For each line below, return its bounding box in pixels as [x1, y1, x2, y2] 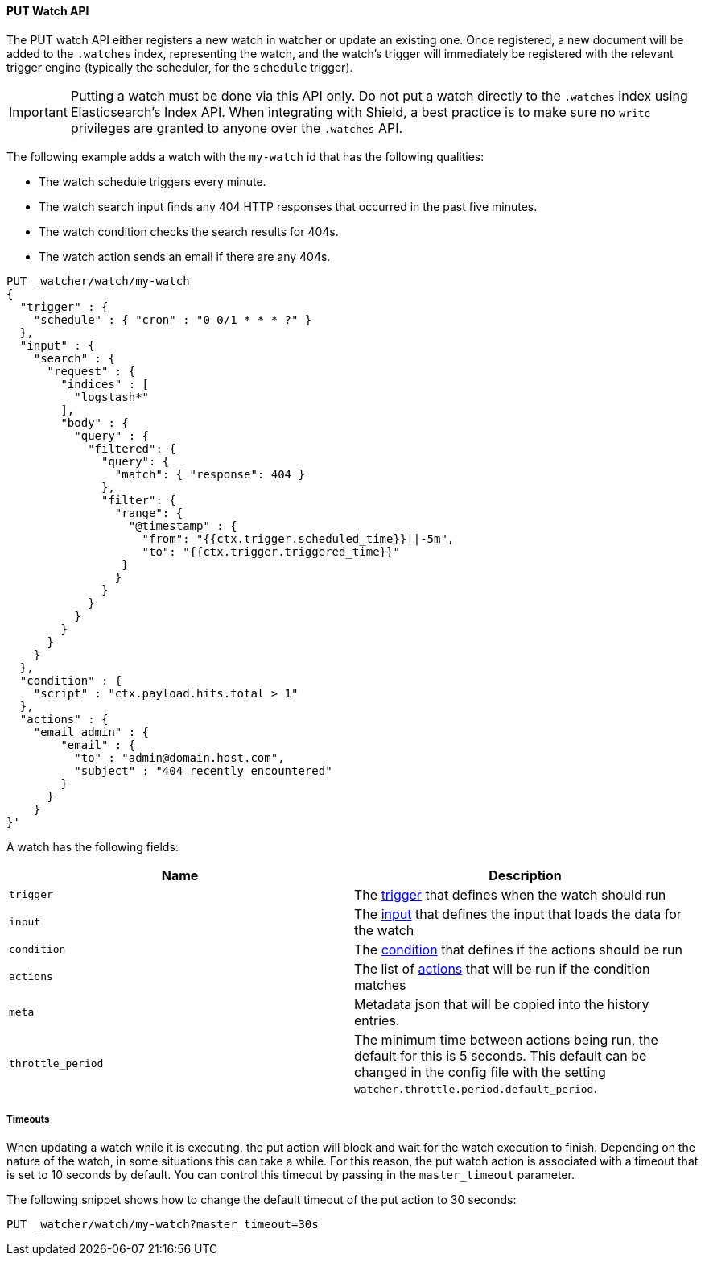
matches [354, 976, 406, 993]
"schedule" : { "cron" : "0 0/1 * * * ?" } [33, 312, 312, 326]
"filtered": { [88, 441, 176, 455]
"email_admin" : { [33, 725, 150, 739]
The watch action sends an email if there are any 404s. [39, 249, 331, 263]
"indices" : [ [60, 377, 150, 391]
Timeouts [6, 1114, 50, 1125]
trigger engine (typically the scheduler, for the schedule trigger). [6, 60, 353, 74]
